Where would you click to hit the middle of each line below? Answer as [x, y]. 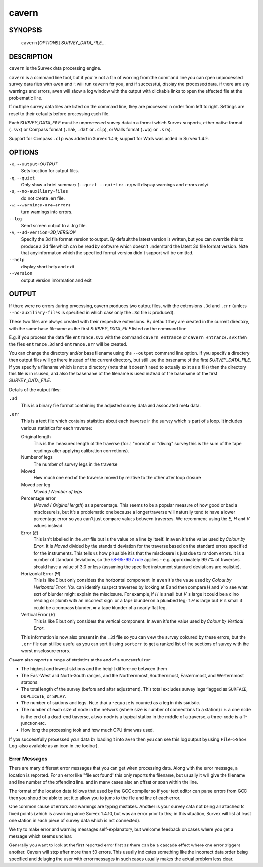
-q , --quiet [22, 178]
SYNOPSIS [26, 30]
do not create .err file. [43, 198]
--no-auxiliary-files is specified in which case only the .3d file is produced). [92, 312]
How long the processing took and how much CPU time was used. [88, 730]
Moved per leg [36, 485]
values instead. [49, 526]
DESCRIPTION [31, 57]
